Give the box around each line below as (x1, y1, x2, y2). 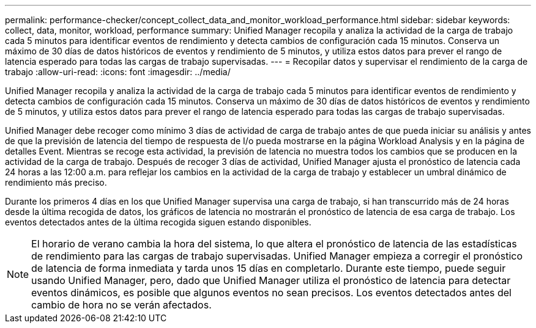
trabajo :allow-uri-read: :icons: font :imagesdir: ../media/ (5, 67, 231, 77)
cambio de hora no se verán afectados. (31, 299, 212, 311)
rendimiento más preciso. (5, 177, 107, 188)
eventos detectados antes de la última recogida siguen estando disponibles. (5, 217, 311, 227)
